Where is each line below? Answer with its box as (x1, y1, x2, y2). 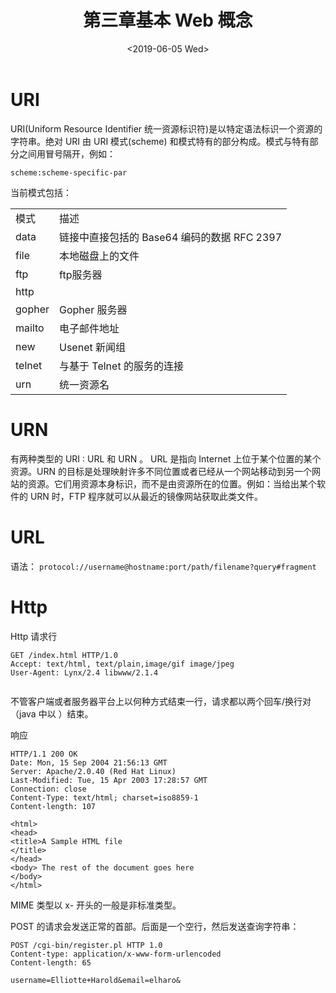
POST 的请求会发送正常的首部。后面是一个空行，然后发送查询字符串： (10, 920, 300, 932)
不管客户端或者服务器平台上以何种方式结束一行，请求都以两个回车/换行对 (10, 695, 312, 707)
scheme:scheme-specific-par (10, 167, 128, 178)
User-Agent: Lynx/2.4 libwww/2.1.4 (10, 667, 159, 678)
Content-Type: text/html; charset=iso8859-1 (10, 792, 199, 803)
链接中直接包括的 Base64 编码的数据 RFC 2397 (59, 230, 283, 244)
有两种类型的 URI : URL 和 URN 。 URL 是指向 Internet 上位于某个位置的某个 (10, 452, 322, 465)
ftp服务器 (59, 267, 103, 281)
